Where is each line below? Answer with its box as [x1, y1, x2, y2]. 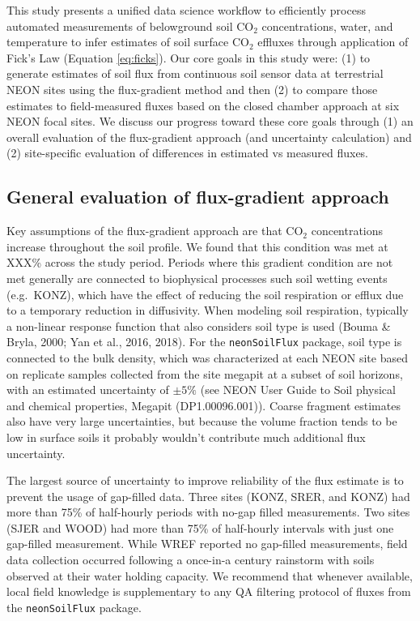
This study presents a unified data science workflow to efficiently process [6, 2, 366, 18]
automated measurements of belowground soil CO [6, 17, 254, 34]
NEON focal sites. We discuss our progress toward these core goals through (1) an [6, 113, 414, 130]
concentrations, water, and [261, 17, 393, 34]
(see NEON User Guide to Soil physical [200, 381, 396, 398]
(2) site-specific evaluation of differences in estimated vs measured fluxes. [6, 144, 369, 161]
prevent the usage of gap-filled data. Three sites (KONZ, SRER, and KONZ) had [6, 487, 410, 504]
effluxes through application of [257, 33, 409, 50]
